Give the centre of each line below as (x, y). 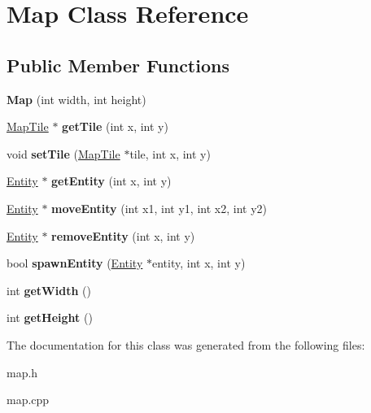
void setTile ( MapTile (63, 153)
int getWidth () (49, 290)
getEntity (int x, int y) (111, 181)
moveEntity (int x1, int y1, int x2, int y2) (159, 208)
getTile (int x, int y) (115, 126)
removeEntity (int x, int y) (123, 235)
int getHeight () (50, 317)
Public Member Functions (118, 65)
